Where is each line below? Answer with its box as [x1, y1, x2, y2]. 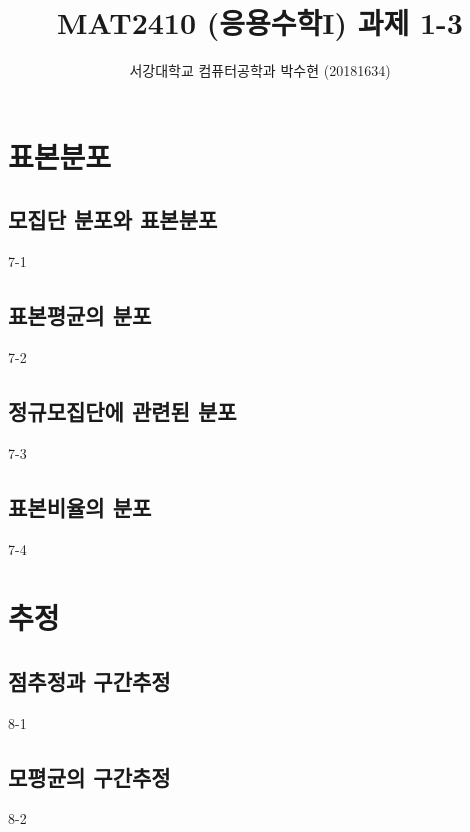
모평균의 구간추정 [8, 761, 171, 792]
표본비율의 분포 [8, 491, 152, 522]
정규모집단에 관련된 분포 [8, 395, 237, 426]
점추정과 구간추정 [8, 665, 171, 696]
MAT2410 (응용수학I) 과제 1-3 [57, 2, 463, 43]
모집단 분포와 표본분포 [8, 204, 218, 235]
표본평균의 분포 [8, 300, 152, 331]
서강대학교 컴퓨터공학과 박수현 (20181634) [129, 60, 391, 81]
